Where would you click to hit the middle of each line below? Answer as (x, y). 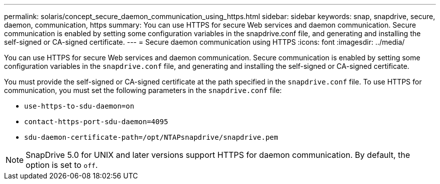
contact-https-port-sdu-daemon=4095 (96, 122)
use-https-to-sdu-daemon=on (79, 106)
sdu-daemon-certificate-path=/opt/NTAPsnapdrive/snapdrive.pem (151, 137)
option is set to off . (62, 165)
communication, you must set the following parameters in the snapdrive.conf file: (143, 90)
